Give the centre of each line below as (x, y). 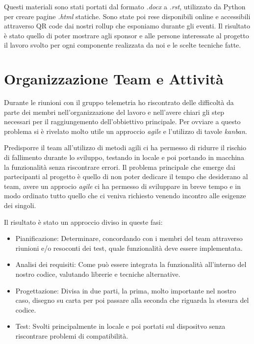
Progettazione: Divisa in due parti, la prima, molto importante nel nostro (126, 290)
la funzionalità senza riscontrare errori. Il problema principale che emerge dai (120, 167)
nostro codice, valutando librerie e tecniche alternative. (98, 274)
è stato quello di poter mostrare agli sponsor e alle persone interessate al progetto (127, 35)
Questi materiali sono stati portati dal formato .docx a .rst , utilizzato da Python (125, 6)
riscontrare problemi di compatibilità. (72, 335)
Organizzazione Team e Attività (114, 79)
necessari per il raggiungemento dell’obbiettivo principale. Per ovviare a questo (122, 121)
